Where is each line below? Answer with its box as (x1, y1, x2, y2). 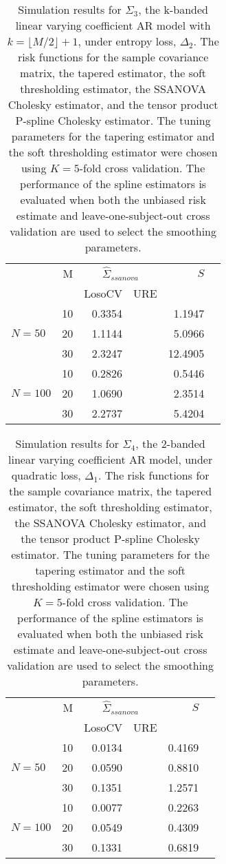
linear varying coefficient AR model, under (8, 451, 213, 467)
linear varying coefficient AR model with (15, 17, 211, 33)
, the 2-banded (135, 435, 205, 451)
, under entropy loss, (78, 33, 177, 49)
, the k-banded (138, 1, 208, 17)
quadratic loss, (11, 467, 81, 483)
